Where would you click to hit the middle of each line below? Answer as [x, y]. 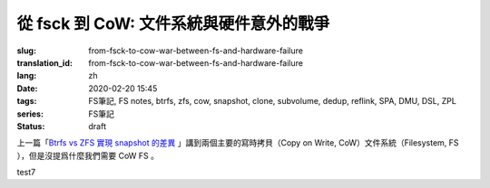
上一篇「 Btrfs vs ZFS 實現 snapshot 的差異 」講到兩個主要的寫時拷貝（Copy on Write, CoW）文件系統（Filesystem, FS [238, 143]
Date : [27, 88]
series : [30, 114]
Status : [31, 126]
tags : [27, 101]
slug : [26, 51]
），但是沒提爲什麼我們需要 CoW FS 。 [88, 155]
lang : [27, 76]
